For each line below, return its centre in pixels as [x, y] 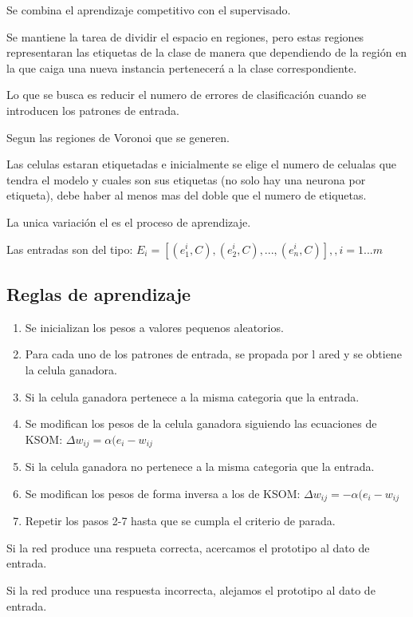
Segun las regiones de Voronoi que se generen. [118, 137]
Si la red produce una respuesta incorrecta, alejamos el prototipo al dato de [191, 589]
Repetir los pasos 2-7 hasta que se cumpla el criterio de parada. [180, 521]
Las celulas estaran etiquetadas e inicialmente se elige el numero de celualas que [202, 164]
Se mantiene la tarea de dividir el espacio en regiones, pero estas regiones [185, 36]
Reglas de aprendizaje [99, 293]
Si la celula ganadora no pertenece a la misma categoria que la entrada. [200, 467]
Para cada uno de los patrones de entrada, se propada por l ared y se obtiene [213, 354]
